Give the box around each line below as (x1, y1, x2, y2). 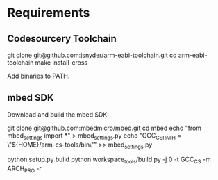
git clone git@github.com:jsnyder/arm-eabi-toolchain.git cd (7, 51, 177, 59)
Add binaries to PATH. (7, 72, 70, 80)
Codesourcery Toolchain (7, 33, 117, 44)
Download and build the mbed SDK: (7, 110, 110, 119)
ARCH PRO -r (7, 165, 42, 174)
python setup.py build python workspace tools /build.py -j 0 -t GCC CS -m (7, 155, 211, 165)
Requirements (7, 5, 90, 21)
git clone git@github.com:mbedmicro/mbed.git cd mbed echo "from (7, 124, 202, 132)
